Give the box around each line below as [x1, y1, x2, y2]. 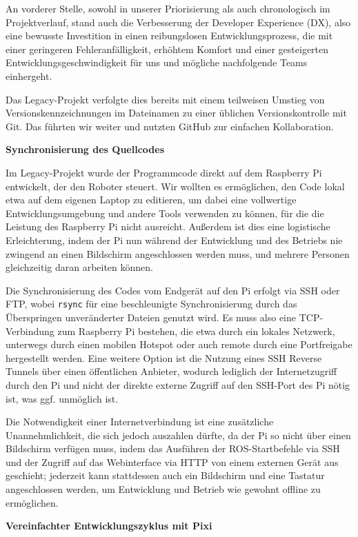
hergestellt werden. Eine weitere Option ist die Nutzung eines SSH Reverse [6, 350, 322, 365]
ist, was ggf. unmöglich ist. [6, 391, 119, 405]
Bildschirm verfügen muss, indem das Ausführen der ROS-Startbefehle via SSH [6, 441, 340, 456]
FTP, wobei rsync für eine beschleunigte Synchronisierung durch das [6, 296, 297, 311]
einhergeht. [6, 68, 52, 83]
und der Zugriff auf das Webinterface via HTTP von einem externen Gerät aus [6, 454, 339, 469]
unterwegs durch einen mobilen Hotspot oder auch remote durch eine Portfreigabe [6, 337, 352, 352]
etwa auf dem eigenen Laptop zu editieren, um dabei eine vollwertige [6, 192, 297, 207]
